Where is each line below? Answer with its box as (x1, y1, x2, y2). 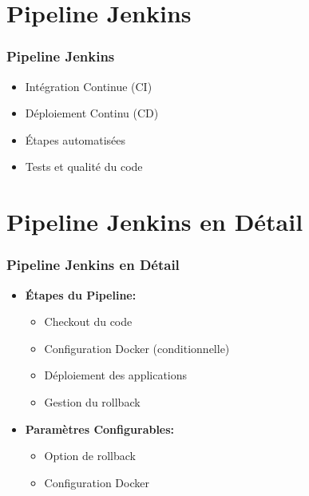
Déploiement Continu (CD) (25, 105, 159, 121)
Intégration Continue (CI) (25, 77, 153, 94)
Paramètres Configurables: (25, 420, 175, 437)
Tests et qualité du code (25, 158, 143, 175)
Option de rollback (44, 447, 136, 464)
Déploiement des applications (44, 367, 188, 383)
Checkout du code (44, 313, 133, 330)
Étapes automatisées (25, 131, 126, 148)
